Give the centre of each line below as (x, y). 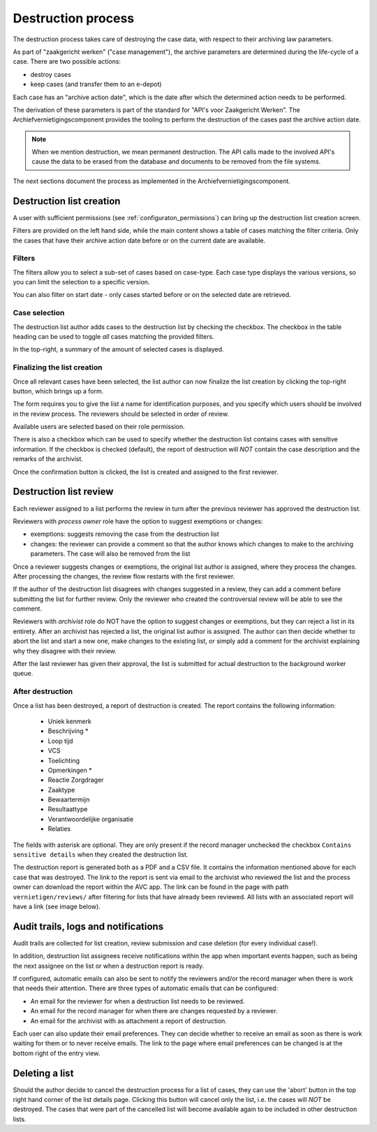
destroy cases (51, 74)
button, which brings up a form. (58, 391)
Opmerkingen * (70, 770)
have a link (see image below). (57, 906)
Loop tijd (60, 741)
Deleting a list (43, 1073)
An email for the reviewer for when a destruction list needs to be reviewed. (138, 1001)
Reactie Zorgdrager (76, 780)
